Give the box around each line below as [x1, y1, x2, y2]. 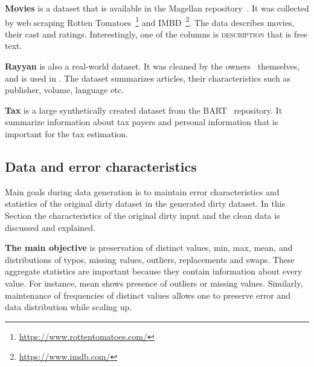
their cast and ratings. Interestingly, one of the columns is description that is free [5, 27, 308, 40]
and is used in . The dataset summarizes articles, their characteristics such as [5, 71, 291, 84]
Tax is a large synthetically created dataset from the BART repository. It [5, 103, 283, 116]
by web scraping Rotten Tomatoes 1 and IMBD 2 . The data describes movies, [5, 14, 295, 28]
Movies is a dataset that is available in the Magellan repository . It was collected [5, 2, 309, 14]
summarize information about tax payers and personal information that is [5, 115, 278, 128]
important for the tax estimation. [5, 128, 128, 140]
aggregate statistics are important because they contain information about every [5, 265, 303, 278]
